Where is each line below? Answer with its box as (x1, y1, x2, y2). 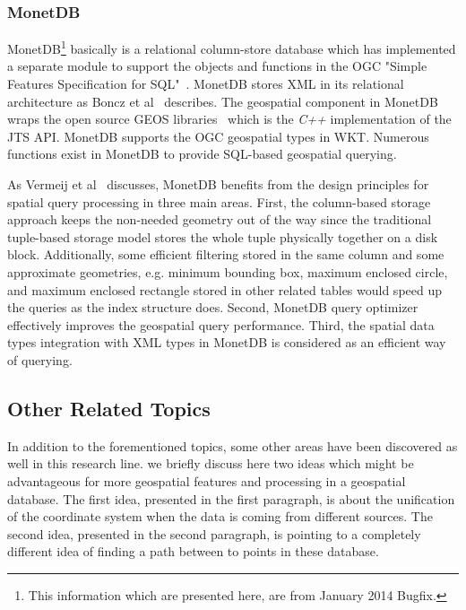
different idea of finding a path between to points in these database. (7, 542, 379, 561)
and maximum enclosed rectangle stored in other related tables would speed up (7, 280, 443, 299)
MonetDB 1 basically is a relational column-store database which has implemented (7, 37, 456, 57)
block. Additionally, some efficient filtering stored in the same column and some (7, 245, 444, 264)
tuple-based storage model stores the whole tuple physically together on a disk (7, 227, 438, 246)
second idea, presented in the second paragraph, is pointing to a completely (7, 524, 421, 543)
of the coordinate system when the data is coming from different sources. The (7, 507, 433, 526)
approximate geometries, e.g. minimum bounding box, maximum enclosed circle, (7, 263, 448, 281)
